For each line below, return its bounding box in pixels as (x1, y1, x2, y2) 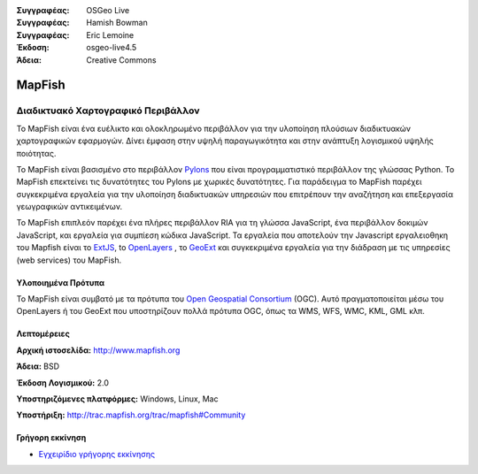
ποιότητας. (16, 148, 57, 158)
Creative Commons (86, 54, 157, 65)
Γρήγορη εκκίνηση (16, 432, 87, 443)
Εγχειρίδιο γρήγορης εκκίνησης (38, 448, 155, 459)
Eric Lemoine (86, 29, 135, 40)
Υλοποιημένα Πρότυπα (16, 277, 105, 287)
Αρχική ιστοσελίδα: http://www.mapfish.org (16, 345, 181, 355)
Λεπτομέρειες (16, 328, 70, 340)
